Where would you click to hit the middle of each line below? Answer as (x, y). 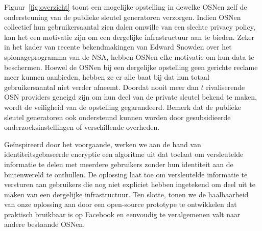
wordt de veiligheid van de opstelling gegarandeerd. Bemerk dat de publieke (123, 107)
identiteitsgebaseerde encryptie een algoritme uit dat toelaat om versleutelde (124, 154)
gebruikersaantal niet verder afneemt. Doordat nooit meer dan (101, 87)
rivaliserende (225, 87)
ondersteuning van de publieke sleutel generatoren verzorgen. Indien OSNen (123, 17)
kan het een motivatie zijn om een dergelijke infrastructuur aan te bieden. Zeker (129, 37)
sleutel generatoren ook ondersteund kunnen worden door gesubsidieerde (117, 117)
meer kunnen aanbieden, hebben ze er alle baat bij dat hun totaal (107, 77)
